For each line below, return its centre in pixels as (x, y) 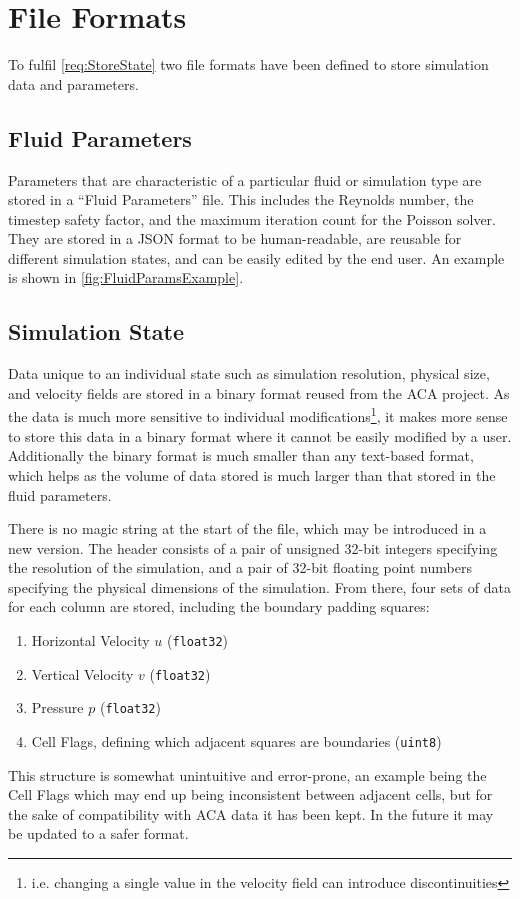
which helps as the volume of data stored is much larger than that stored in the (252, 474)
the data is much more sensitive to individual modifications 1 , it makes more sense (258, 415)
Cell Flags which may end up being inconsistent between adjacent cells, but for (250, 794)
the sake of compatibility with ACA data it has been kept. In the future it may (251, 813)
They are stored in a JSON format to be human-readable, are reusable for (235, 238)
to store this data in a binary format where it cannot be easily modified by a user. (260, 435)
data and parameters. (73, 83)
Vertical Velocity (82, 673)
